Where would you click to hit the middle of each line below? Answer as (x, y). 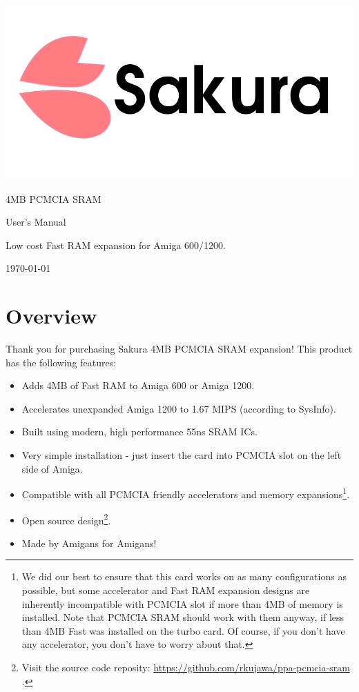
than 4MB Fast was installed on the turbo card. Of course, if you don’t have (183, 630)
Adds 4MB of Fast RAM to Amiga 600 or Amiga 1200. (138, 385)
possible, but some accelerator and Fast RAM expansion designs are (166, 590)
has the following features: (61, 362)
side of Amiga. (52, 468)
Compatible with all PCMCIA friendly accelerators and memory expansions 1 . (186, 493)
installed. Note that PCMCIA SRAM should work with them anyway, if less (183, 617)
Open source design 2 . (66, 519)
